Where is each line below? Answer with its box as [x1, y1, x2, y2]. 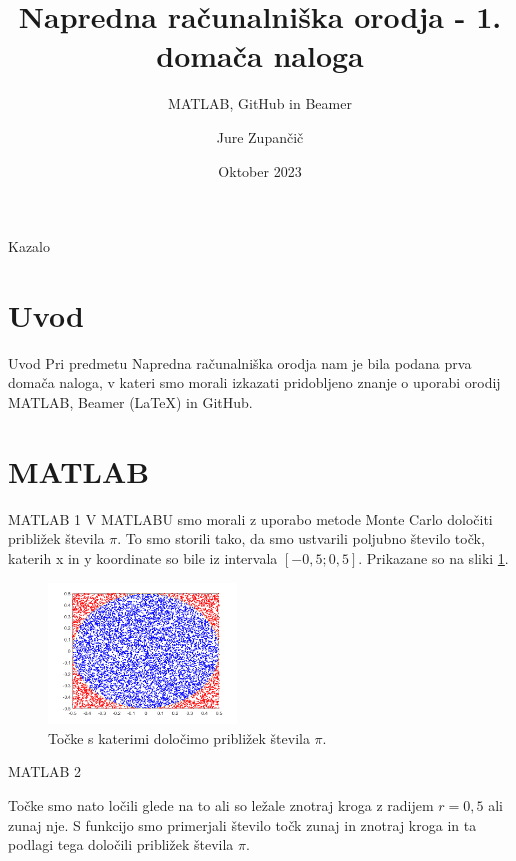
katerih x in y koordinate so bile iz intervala [8, 547, 278, 568]
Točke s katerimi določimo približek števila [48, 727, 310, 748]
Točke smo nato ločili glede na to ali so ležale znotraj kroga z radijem [8, 795, 434, 815]
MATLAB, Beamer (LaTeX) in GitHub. [8, 392, 253, 412]
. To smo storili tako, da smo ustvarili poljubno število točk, [117, 528, 485, 549]
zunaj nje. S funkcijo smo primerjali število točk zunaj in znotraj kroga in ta [8, 814, 477, 835]
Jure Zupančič [216, 126, 304, 147]
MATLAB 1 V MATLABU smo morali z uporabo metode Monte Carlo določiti [8, 508, 493, 529]
